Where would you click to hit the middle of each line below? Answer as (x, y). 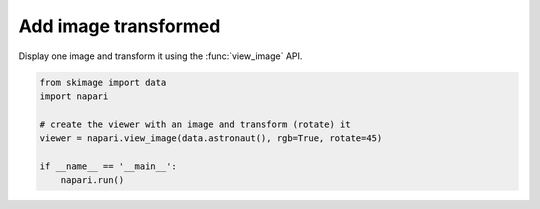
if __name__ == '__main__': (108, 166)
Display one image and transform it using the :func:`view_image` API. (160, 56)
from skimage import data (103, 82)
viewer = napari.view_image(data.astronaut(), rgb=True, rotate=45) (211, 138)
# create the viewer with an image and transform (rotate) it (195, 124)
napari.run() (92, 180)
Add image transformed (119, 26)
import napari (74, 96)
